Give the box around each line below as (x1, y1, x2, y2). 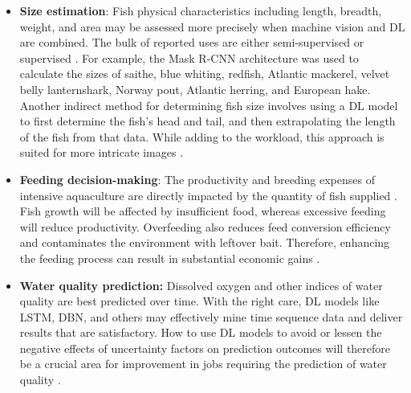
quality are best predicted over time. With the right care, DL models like (19, 293, 380, 309)
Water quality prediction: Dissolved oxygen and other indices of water (19, 276, 383, 293)
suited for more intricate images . (19, 144, 184, 161)
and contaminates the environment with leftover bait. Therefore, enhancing (19, 234, 390, 251)
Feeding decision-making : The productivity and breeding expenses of (19, 170, 375, 187)
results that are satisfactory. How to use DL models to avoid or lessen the (19, 324, 382, 341)
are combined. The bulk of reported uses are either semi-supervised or (19, 34, 364, 51)
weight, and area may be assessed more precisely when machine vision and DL (19, 18, 405, 35)
